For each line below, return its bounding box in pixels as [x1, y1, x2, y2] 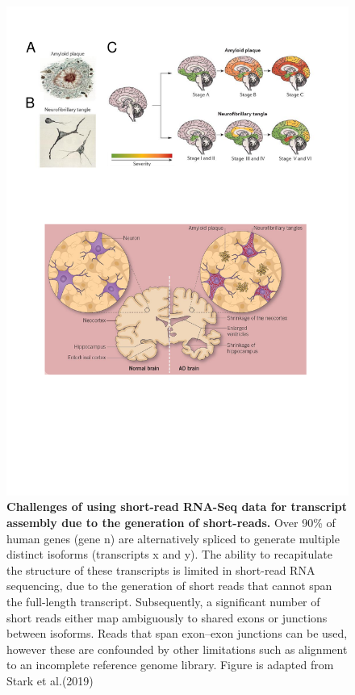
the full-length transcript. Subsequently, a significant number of [6, 592, 320, 609]
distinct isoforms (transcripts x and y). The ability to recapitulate [6, 546, 332, 563]
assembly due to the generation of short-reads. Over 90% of [6, 513, 336, 530]
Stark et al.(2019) [6, 672, 94, 689]
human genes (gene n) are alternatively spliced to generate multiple [6, 530, 340, 546]
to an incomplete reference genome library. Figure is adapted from [6, 656, 334, 673]
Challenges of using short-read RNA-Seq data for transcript [6, 498, 348, 515]
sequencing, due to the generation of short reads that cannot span [6, 577, 332, 594]
